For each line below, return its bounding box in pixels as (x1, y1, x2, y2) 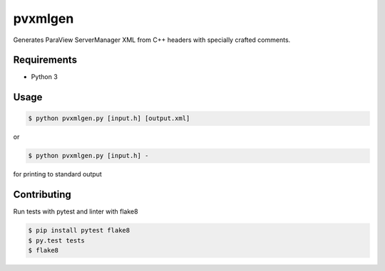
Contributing (13, 188, 71, 201)
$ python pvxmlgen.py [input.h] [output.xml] (28, 115, 190, 122)
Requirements (13, 54, 78, 66)
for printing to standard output (13, 170, 103, 179)
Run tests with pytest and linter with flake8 (13, 207, 138, 216)
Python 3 (31, 73, 58, 81)
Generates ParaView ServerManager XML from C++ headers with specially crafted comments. (13, 36, 291, 44)
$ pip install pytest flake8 (28, 226, 130, 235)
